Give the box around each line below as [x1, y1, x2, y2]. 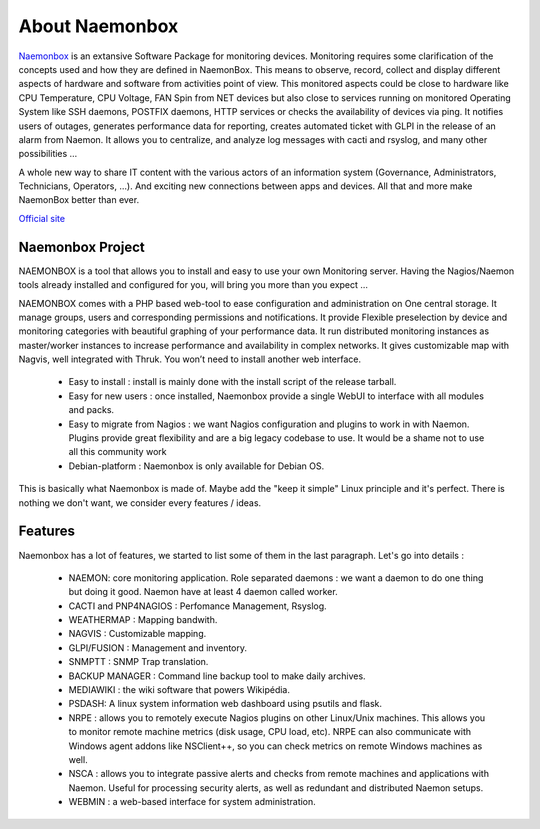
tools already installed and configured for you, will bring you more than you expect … [18, 279, 369, 291]
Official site [18, 212, 65, 224]
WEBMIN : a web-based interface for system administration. [68, 796, 317, 808]
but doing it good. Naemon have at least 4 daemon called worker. [68, 586, 339, 598]
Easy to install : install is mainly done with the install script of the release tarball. [68, 376, 397, 388]
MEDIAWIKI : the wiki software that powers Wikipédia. [68, 684, 290, 696]
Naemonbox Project [18, 238, 145, 255]
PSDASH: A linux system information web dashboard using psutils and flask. [68, 698, 382, 710]
